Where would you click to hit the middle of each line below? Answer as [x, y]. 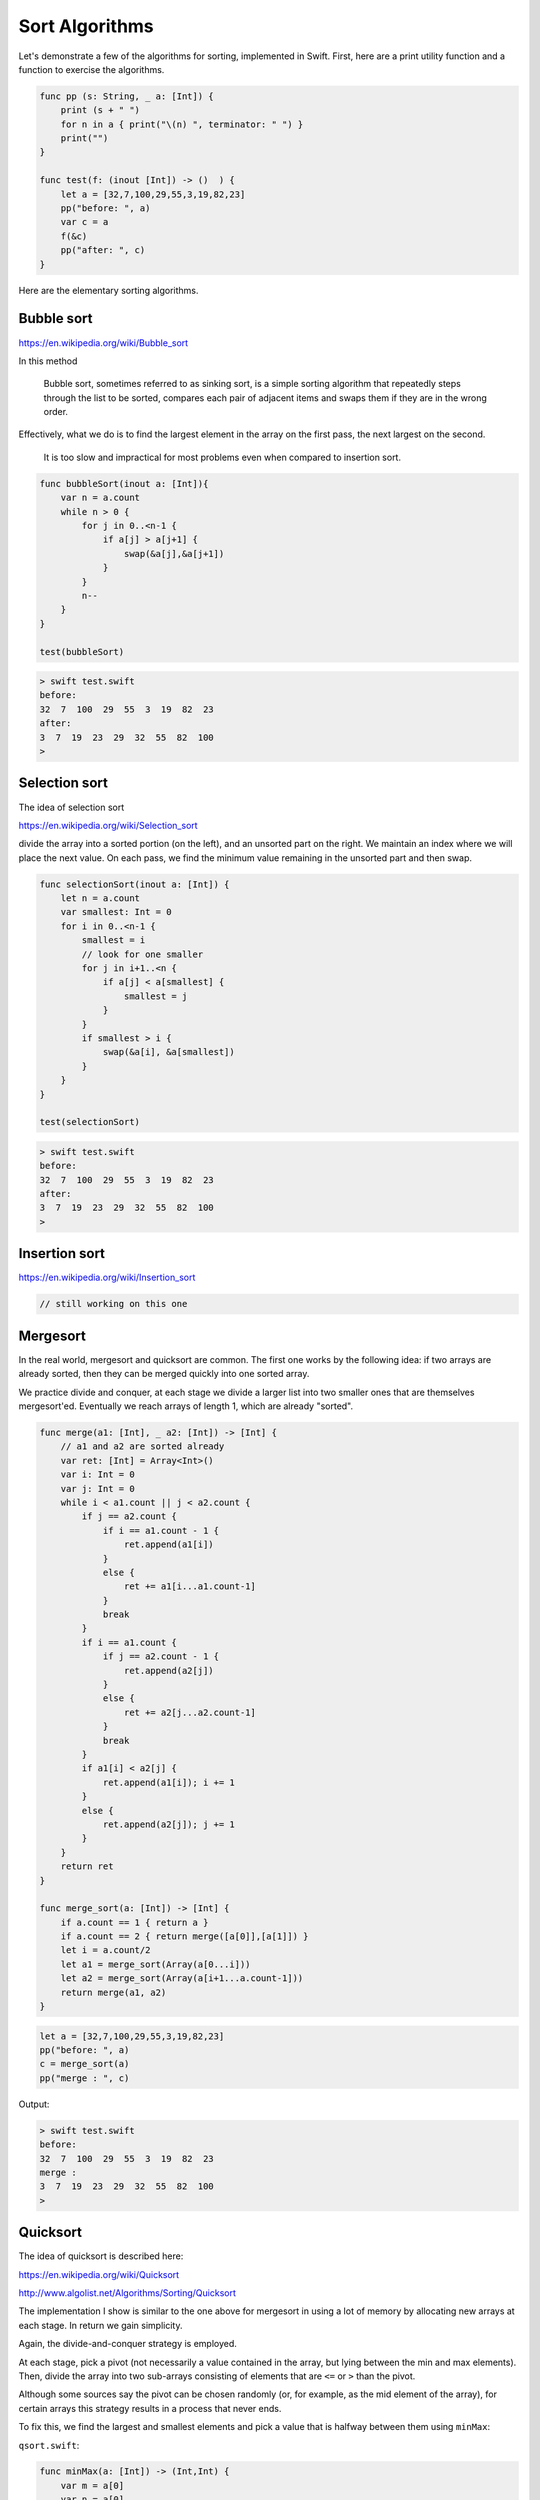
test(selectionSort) [89, 1122]
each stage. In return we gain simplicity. [100, 2325]
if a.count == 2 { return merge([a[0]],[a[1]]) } [184, 1936]
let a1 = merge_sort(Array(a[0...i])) [155, 1964]
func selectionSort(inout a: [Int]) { [134, 884]
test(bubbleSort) [82, 651]
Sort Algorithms [86, 26]
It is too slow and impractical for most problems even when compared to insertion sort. [222, 457]
